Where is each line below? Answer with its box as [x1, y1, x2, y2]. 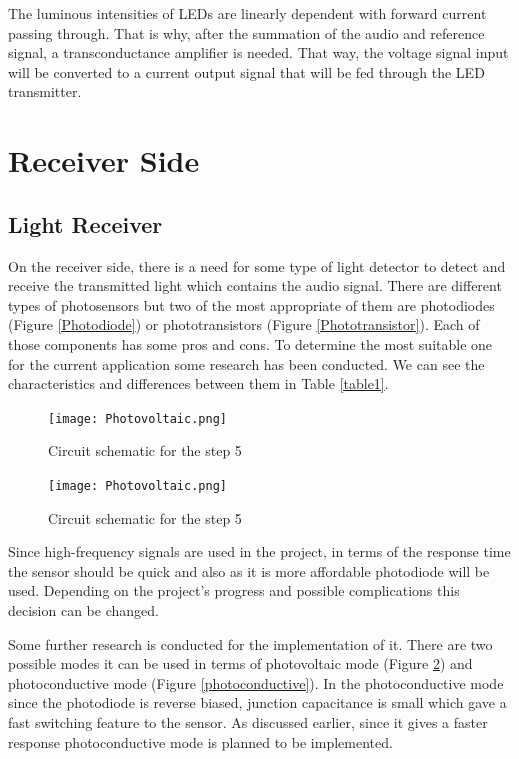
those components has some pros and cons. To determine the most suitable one [8, 333, 493, 354]
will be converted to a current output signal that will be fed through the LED [8, 61, 485, 82]
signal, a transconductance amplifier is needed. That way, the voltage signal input [8, 42, 509, 63]
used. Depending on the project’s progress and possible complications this [8, 580, 460, 601]
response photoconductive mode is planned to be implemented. [8, 731, 393, 752]
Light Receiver [8, 208, 163, 239]
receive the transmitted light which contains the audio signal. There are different [8, 275, 502, 296]
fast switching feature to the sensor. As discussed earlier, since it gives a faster [8, 711, 488, 732]
